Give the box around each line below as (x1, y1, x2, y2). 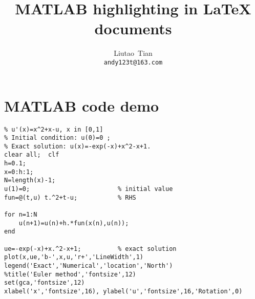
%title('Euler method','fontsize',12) (4, 270, 136, 278)
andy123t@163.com (103, 58, 163, 66)
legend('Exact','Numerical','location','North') (4, 262, 173, 269)
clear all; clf (4, 151, 59, 159)
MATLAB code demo (4, 95, 159, 116)
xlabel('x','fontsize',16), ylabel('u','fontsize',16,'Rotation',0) (4, 287, 243, 295)
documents (94, 18, 172, 39)
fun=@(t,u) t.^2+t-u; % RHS (4, 194, 136, 201)
